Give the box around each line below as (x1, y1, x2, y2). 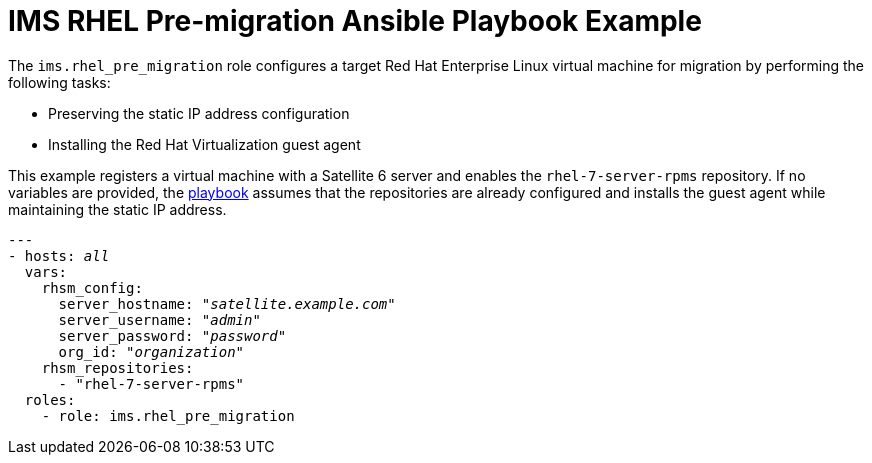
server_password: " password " (58, 327, 287, 344)
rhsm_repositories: (41, 359, 194, 376)
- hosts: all (8, 247, 110, 264)
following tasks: (8, 73, 111, 91)
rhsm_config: (41, 279, 143, 296)
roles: (24, 391, 76, 408)
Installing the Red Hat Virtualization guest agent (48, 135, 361, 153)
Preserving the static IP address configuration (48, 104, 350, 122)
